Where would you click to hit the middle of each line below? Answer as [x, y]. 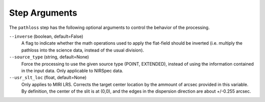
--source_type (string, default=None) [49, 57]
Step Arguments [43, 13]
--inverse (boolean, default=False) [46, 36]
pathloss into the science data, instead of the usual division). [83, 50]
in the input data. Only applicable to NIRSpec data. [72, 71]
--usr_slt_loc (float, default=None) [48, 77]
